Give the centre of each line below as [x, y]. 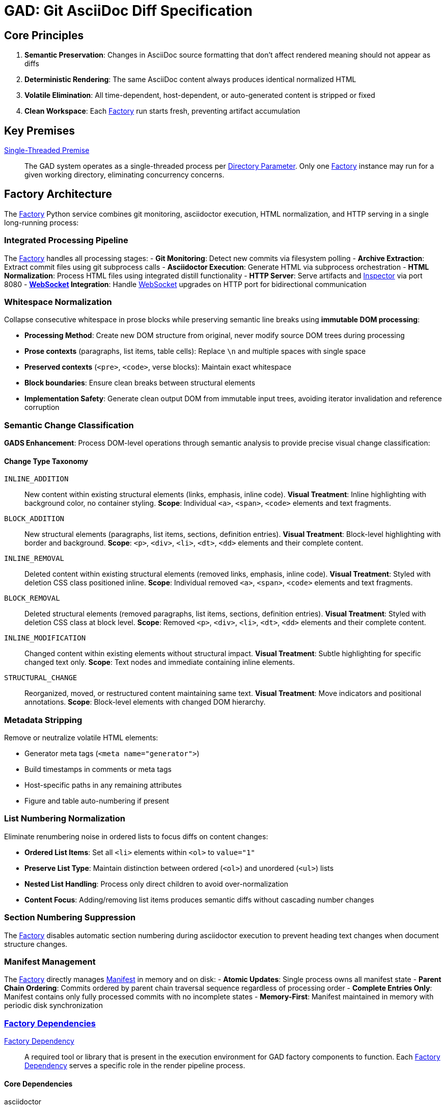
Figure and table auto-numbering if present [97, 801]
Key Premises [40, 131]
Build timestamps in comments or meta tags [98, 769]
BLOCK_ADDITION [34, 519]
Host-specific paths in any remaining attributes [103, 785]
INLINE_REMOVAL [34, 559]
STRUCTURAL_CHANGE [41, 678]
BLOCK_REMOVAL [32, 598]
